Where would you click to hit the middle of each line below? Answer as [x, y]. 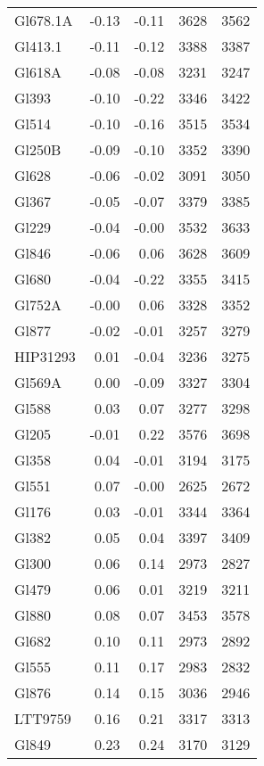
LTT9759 [43, 718]
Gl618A [38, 72]
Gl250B [38, 149]
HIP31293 [45, 356]
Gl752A [38, 305]
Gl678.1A [44, 20]
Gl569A [38, 382]
